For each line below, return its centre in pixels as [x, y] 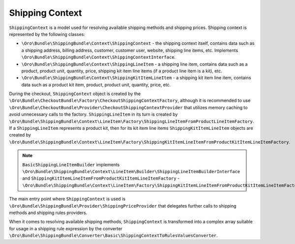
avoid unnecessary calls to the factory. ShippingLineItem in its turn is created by [93, 114]
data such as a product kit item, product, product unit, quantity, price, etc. [96, 85]
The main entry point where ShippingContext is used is [67, 199]
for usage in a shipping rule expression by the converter [66, 228]
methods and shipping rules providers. [48, 213]
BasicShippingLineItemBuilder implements [71, 164]
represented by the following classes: [47, 34]
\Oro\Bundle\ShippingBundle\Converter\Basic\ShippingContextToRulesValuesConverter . [114, 236]
